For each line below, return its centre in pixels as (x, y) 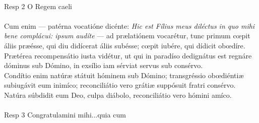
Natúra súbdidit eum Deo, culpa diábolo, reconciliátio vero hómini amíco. (118, 95)
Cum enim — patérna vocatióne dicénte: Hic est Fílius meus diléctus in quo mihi (129, 25)
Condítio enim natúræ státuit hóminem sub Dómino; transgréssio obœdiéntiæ (124, 75)
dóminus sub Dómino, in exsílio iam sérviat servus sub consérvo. (104, 65)
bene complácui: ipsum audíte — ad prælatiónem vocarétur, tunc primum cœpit (127, 36)
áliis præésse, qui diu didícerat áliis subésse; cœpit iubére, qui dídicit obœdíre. (125, 45)
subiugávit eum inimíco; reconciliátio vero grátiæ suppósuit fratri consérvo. (120, 85)
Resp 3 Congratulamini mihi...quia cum (65, 115)
